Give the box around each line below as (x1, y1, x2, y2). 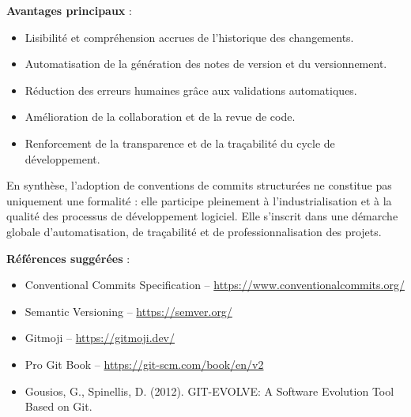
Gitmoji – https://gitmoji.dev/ (25, 329, 175, 346)
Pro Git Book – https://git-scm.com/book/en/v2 (25, 355, 264, 372)
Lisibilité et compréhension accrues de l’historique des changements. (25, 28, 354, 45)
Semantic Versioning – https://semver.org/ (25, 302, 232, 319)
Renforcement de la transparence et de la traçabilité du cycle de (25, 134, 335, 151)
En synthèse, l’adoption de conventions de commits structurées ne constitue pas (6, 177, 392, 193)
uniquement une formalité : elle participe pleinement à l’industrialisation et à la (6, 192, 392, 208)
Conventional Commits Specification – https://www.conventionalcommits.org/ (25, 276, 405, 293)
